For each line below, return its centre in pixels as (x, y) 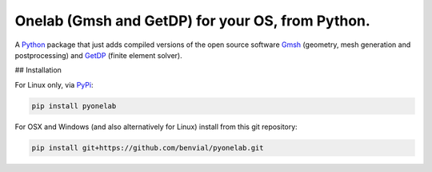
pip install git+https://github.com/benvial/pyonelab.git (148, 148)
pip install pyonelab (74, 106)
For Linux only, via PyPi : (54, 84)
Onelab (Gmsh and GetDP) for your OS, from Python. (193, 21)
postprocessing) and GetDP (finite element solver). (99, 55)
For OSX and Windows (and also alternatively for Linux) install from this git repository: (156, 127)
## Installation (38, 70)
